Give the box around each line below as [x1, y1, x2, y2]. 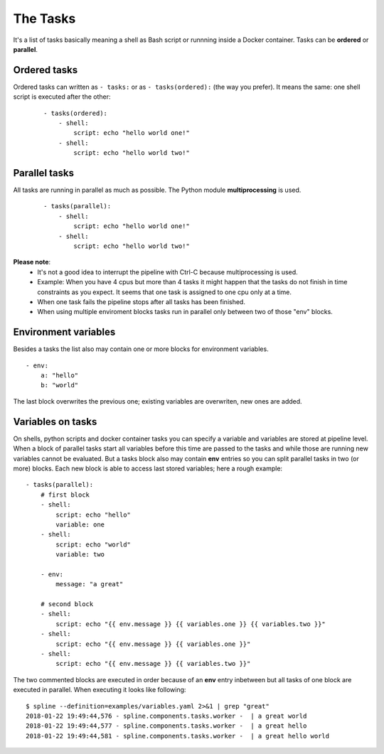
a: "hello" [40, 372, 79, 379]
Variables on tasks [13, 416, 97, 428]
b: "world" [40, 381, 79, 389]
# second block [40, 600, 94, 608]
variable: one [55, 520, 105, 529]
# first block [40, 490, 90, 499]
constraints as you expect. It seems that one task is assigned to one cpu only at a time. [37, 288, 292, 296]
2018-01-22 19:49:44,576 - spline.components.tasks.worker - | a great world [26, 711, 307, 720]
